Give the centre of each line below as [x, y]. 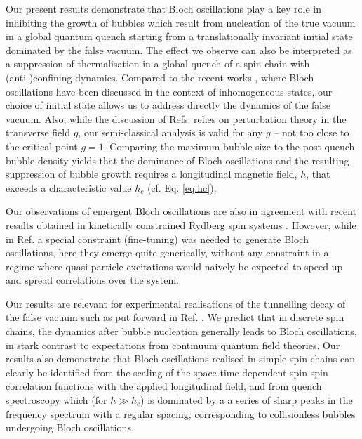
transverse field [38, 132]
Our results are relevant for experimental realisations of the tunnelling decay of [176, 303]
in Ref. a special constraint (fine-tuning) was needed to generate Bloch [157, 238]
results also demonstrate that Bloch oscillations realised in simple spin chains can [181, 359]
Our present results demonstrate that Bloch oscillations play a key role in [164, 8]
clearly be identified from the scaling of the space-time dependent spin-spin [167, 372]
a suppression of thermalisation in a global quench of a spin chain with [158, 64]
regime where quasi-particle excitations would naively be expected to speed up [174, 266]
